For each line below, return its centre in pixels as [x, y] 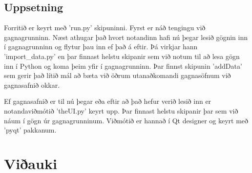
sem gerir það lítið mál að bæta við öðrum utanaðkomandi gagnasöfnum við [117, 75]
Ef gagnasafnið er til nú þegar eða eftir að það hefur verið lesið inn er [108, 101]
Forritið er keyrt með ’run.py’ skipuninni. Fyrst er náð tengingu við [105, 28]
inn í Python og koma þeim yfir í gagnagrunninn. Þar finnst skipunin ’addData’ [123, 66]
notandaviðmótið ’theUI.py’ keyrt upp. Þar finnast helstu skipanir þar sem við [121, 110]
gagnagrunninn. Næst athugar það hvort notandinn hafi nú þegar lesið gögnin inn [126, 37]
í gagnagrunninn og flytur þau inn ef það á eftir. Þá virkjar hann [101, 47]
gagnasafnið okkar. [32, 85]
